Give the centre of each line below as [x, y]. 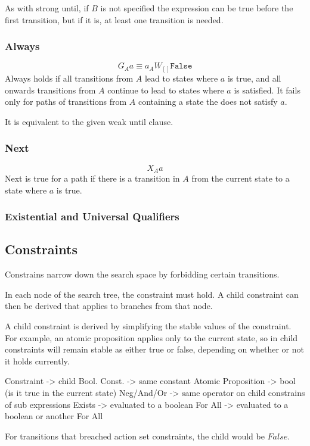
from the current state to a [241, 178]
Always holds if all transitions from [69, 78]
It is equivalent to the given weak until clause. [89, 121]
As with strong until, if [47, 8]
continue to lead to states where [166, 90]
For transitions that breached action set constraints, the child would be [135, 436]
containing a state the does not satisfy [208, 102]
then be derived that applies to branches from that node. [109, 306]
